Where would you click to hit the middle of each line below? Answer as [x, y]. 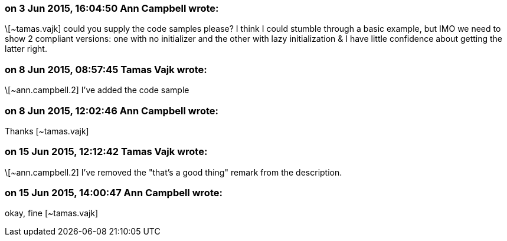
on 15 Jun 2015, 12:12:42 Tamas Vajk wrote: [106, 152]
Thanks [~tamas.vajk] [47, 131]
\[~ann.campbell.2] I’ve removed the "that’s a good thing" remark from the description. [174, 172]
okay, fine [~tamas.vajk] [52, 213]
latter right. [26, 49]
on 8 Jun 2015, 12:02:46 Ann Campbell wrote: [112, 110]
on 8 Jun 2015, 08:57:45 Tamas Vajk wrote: [106, 69]
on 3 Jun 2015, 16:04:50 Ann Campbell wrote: [112, 8]
